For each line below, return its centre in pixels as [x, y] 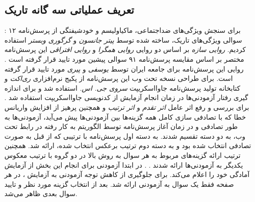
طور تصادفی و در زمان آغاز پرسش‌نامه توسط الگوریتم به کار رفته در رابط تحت [121, 126]
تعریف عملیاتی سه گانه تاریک [69, 10]
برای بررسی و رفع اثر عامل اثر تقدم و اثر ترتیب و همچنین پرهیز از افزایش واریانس [127, 107]
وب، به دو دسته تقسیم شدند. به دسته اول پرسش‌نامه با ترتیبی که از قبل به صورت [125, 136]
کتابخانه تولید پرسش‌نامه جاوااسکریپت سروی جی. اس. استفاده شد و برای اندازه [122, 88]
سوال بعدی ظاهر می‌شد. [41, 193]
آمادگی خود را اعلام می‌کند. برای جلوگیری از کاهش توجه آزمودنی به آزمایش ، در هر [127, 174]
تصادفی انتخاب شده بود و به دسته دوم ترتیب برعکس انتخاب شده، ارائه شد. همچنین [128, 145]
